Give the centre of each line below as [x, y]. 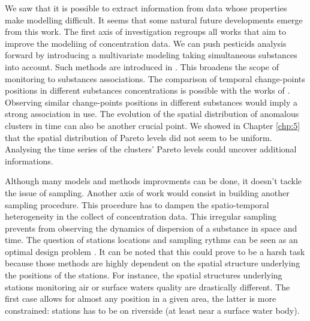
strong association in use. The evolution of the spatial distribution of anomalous [152, 114]
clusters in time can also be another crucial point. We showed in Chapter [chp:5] [153, 125]
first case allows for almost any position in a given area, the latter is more [141, 298]
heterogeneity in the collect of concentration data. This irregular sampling [141, 216]
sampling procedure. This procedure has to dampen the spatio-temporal [137, 204]
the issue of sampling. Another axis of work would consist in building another [147, 192]
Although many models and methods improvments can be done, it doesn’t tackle [154, 181]
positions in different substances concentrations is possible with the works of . [148, 90]
